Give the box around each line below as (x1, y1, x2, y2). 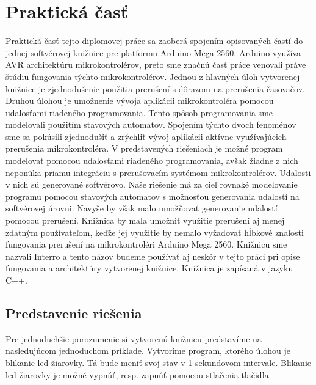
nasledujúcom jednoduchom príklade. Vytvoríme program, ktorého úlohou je (5, 344, 291, 357)
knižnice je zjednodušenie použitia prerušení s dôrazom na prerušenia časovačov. (5, 82, 305, 95)
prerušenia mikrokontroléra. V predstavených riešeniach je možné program (5, 142, 283, 155)
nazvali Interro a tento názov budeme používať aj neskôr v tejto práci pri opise (5, 249, 300, 262)
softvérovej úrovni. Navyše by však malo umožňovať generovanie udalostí (5, 202, 278, 215)
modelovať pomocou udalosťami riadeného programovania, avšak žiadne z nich (5, 154, 298, 167)
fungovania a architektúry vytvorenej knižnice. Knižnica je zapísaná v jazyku (5, 262, 293, 274)
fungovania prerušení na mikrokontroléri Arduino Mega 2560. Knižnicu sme (5, 238, 287, 251)
